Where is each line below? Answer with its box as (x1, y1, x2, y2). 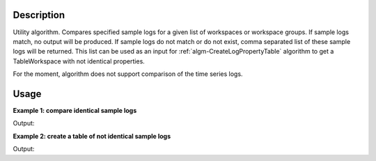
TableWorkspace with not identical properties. (13, 56, 146, 66)
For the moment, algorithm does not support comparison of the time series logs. (13, 70, 243, 78)
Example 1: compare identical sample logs (13, 106, 137, 114)
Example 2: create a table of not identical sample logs (13, 132, 171, 140)
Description (13, 9, 65, 21)
